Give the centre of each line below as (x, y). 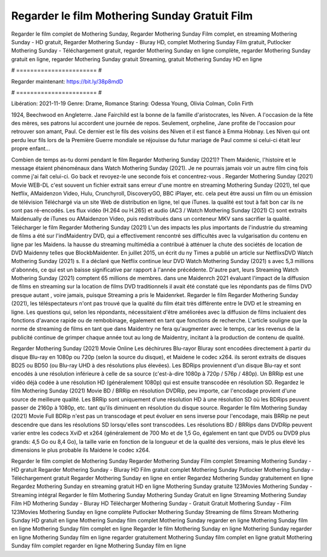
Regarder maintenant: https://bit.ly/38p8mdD (67, 81)
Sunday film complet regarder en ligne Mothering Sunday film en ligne (99, 546)
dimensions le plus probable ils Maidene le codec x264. (81, 450)
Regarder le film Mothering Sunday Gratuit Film (132, 16)
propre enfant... (31, 149)
